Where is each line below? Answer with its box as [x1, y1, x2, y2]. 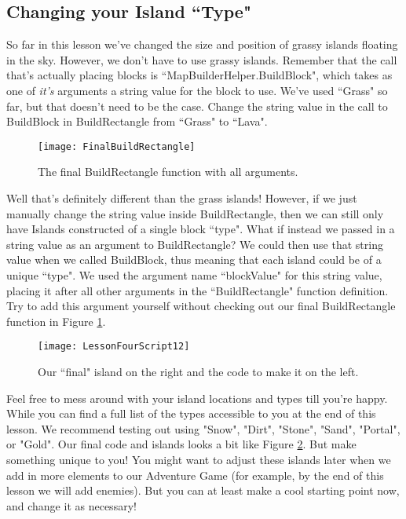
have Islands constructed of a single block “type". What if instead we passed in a [6, 221, 395, 237]
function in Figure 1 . [6, 312, 106, 329]
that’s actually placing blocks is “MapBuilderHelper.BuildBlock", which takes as [6, 67, 393, 83]
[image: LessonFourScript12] [38, 341, 190, 353]
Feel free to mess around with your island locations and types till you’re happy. [6, 389, 388, 406]
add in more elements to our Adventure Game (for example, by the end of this [6, 466, 384, 483]
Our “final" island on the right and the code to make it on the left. [38, 364, 359, 380]
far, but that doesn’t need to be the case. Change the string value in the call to [6, 97, 388, 114]
